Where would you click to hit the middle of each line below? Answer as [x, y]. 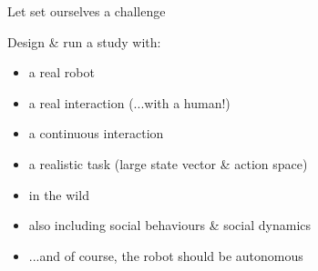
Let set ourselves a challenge [87, 11]
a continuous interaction [96, 133]
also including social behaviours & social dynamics [170, 225]
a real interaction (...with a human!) [129, 102]
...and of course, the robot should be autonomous [166, 255]
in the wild [59, 194]
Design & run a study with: [84, 41]
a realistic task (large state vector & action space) [168, 163]
